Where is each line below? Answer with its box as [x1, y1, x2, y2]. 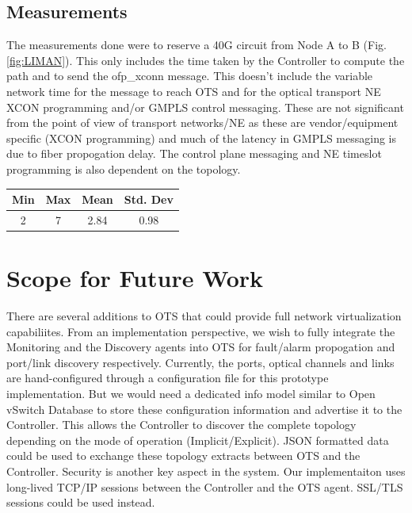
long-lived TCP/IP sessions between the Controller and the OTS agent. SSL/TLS [6, 478, 403, 495]
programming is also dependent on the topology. [6, 160, 241, 177]
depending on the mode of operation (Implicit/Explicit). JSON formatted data [6, 431, 389, 448]
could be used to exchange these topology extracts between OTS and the [6, 447, 360, 464]
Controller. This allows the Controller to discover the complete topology [6, 416, 357, 433]
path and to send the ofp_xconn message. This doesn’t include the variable [6, 67, 373, 84]
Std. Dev [124, 191, 174, 208]
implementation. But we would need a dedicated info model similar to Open [6, 385, 376, 402]
